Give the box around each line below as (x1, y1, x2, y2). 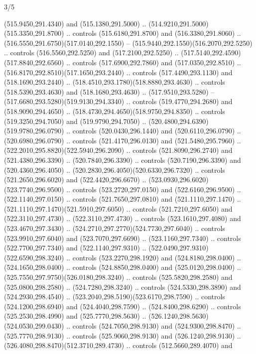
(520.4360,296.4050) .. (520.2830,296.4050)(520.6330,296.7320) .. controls (4, 164, 225, 175)
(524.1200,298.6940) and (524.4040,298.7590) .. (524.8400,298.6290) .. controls (4, 301, 241, 311)
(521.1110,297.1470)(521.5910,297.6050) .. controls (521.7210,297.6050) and (4, 203, 233, 214)
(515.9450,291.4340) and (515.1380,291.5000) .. (4, 18, 146, 28)
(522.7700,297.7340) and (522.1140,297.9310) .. (4, 242, 146, 253)
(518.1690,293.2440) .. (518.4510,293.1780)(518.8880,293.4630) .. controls (4, 77, 225, 87)
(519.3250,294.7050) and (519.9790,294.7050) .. (4, 116, 146, 126)
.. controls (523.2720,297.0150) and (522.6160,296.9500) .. (66, 184, 241, 194)
